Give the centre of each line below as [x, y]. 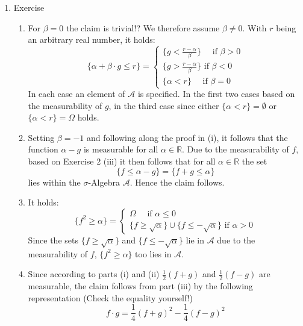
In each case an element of [77, 93]
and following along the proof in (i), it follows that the [187, 137]
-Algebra [104, 182]
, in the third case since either [164, 105]
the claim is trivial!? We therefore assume [143, 27]
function [43, 149]
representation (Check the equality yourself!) [110, 297]
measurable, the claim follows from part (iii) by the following [140, 285]
